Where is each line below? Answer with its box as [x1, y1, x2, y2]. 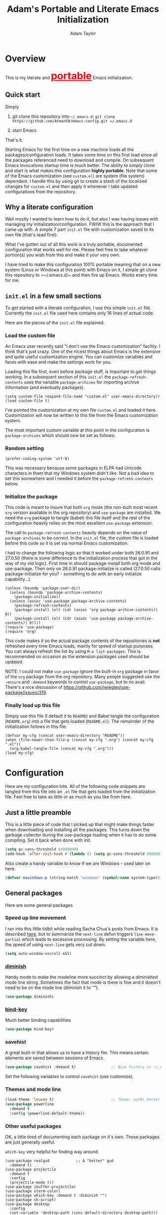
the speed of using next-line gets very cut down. [5, 941, 106, 947]
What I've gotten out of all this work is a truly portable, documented [5, 241, 143, 247]
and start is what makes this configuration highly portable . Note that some [5, 167, 158, 173]
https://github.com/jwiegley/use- [63, 684, 131, 690]
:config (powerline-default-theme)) [9, 1111, 85, 1116]
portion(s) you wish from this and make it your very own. [5, 252, 121, 258]
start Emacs [12, 127, 37, 133]
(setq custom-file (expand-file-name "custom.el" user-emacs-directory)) [5, 394, 161, 399]
